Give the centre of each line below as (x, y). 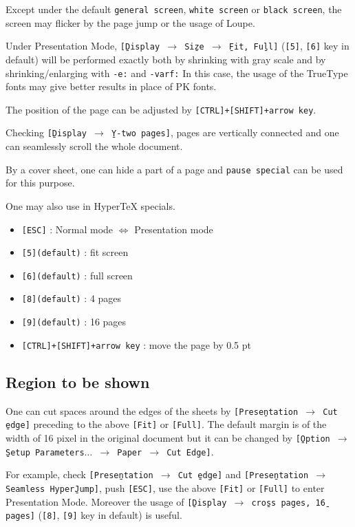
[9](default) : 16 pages (74, 322)
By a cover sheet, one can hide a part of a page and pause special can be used (174, 169)
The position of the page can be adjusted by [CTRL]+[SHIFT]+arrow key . (161, 109)
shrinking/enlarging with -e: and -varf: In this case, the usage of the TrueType (177, 73)
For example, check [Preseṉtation (79, 474)
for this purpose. (40, 183)
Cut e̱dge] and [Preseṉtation (243, 474)
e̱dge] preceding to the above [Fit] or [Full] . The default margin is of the (166, 424)
